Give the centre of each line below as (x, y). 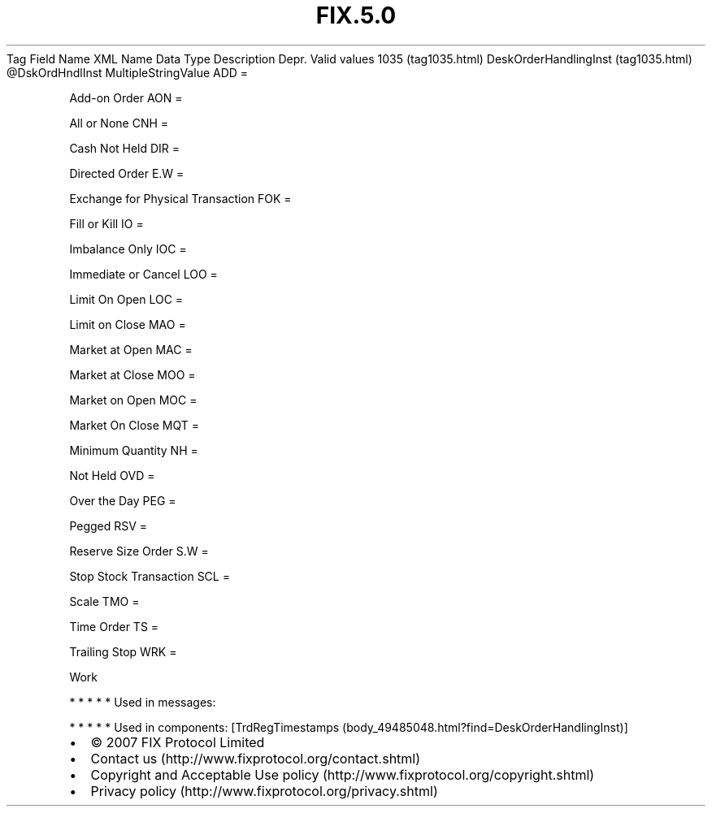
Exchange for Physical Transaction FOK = (180, 198)
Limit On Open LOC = (126, 299)
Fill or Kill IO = (106, 223)
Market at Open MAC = (131, 349)
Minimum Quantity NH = (134, 450)
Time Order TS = (114, 626)
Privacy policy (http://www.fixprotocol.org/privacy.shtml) (264, 791)
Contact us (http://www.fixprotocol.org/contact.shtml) (256, 758)
